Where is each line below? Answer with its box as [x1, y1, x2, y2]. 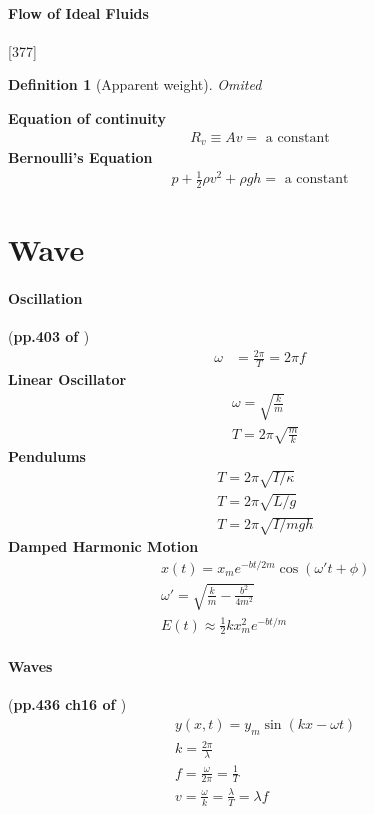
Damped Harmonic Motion [8, 536, 199, 557]
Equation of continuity [8, 107, 166, 128]
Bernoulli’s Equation [8, 147, 153, 168]
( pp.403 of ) [8, 326, 90, 347]
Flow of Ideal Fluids [8, 2, 149, 23]
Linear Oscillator [8, 369, 127, 390]
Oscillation [8, 288, 83, 308]
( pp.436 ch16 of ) [8, 694, 127, 715]
